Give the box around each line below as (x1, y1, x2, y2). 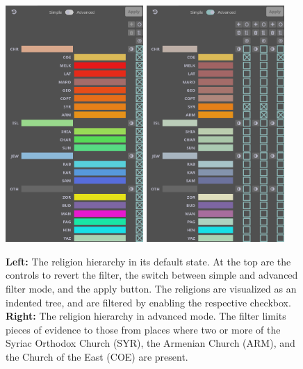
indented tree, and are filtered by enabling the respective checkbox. (6, 295, 291, 309)
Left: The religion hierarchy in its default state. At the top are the (6, 254, 291, 268)
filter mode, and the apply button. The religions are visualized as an (6, 281, 297, 295)
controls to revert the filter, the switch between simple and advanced (6, 268, 298, 282)
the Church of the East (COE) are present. (6, 349, 188, 363)
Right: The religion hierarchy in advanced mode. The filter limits (6, 309, 286, 323)
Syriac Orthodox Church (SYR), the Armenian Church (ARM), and (6, 336, 295, 350)
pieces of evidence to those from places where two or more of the (6, 322, 281, 336)
